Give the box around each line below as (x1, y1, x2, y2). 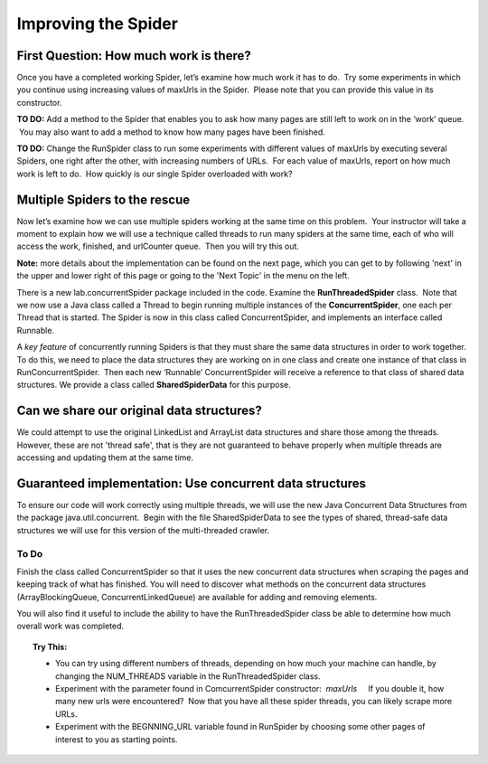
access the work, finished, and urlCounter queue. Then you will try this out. (16, 241, 300, 252)
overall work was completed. (16, 620, 125, 632)
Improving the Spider (16, 14, 178, 33)
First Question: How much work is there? (16, 48, 252, 63)
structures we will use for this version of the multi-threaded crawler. (16, 524, 270, 535)
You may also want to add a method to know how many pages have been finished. (18, 127, 325, 137)
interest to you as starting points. (55, 733, 178, 745)
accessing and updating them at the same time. (16, 452, 194, 463)
